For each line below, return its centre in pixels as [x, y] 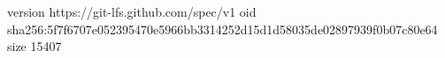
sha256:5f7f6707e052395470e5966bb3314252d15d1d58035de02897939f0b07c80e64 [222, 29]
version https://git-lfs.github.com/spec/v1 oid [132, 11]
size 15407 [35, 46]
